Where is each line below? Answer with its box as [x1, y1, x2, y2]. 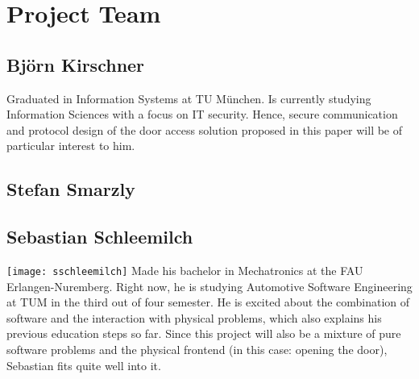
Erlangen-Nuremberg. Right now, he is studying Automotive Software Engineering [6, 277, 413, 294]
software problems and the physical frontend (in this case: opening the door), [6, 340, 388, 357]
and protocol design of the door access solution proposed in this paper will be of [6, 121, 403, 138]
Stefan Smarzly [6, 177, 135, 202]
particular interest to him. [6, 137, 135, 154]
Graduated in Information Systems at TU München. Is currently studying [6, 90, 371, 106]
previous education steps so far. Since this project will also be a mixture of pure [6, 325, 401, 342]
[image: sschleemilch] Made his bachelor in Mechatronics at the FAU [6, 261, 363, 278]
